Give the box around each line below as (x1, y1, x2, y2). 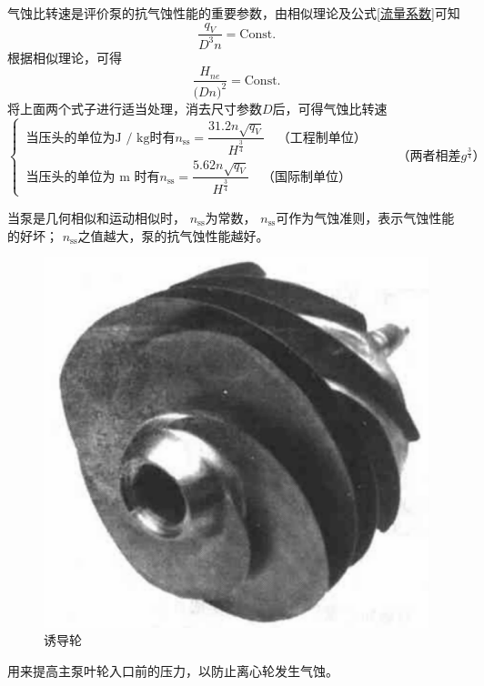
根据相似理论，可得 (7, 47, 122, 66)
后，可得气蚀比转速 (272, 98, 388, 117)
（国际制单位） (261, 170, 351, 184)
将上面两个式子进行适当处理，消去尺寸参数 (7, 98, 262, 117)
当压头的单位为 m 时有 (25, 170, 160, 184)
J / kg (115, 131, 150, 145)
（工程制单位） (277, 131, 367, 145)
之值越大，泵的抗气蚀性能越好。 (77, 226, 269, 245)
